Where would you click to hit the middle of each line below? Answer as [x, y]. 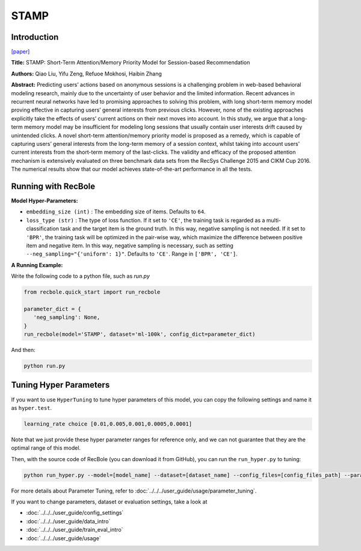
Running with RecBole [53, 186]
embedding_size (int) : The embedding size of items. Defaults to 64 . [116, 212]
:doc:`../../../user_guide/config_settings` [75, 513]
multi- [274, 220]
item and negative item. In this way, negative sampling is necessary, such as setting [130, 245]
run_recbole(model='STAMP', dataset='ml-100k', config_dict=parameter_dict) [140, 334]
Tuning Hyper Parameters [60, 385]
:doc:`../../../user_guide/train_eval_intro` [75, 530]
